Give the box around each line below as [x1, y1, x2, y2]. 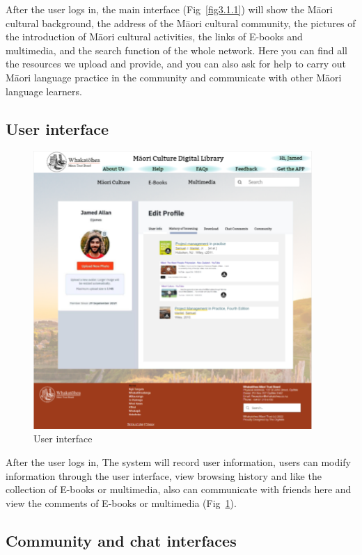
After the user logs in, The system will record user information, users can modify [6, 455, 351, 469]
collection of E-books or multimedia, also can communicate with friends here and [6, 482, 352, 497]
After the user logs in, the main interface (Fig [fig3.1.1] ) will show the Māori [6, 2, 333, 16]
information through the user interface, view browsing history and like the [6, 468, 322, 483]
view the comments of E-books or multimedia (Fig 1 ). [6, 495, 237, 510]
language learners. [6, 83, 82, 98]
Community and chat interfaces [6, 529, 237, 551]
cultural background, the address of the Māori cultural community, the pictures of [6, 15, 356, 30]
